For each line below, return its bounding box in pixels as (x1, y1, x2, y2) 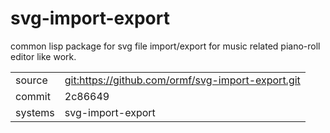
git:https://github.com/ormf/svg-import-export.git (64, 73, 301, 87)
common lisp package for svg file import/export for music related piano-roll (10, 40, 321, 52)
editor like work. (10, 50, 77, 62)
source (15, 73, 48, 87)
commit (15, 89, 51, 103)
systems (15, 105, 55, 119)
